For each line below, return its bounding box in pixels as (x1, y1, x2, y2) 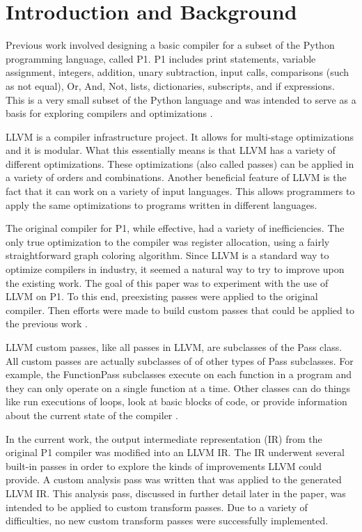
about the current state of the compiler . (6, 407, 178, 422)
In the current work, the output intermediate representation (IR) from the (6, 431, 322, 446)
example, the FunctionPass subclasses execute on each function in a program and (6, 367, 352, 382)
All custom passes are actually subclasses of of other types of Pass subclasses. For (6, 353, 354, 368)
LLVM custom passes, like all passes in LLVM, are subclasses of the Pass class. (6, 340, 343, 354)
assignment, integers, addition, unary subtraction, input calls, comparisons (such (6, 65, 349, 79)
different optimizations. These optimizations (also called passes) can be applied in (6, 156, 354, 171)
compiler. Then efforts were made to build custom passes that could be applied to (6, 302, 354, 317)
